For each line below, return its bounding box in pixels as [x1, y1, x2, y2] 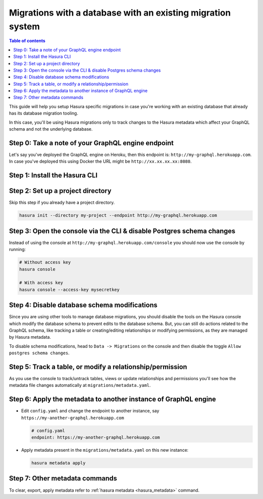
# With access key [19, 280, 63, 286]
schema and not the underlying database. [9, 126, 93, 132]
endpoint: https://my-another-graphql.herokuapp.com [31, 435, 160, 441]
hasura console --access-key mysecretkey [19, 287, 120, 292]
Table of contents [9, 38, 46, 44]
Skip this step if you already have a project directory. [9, 200, 115, 206]
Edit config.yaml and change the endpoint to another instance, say [21, 408, 159, 414]
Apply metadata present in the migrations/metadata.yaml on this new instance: [21, 447, 188, 453]
